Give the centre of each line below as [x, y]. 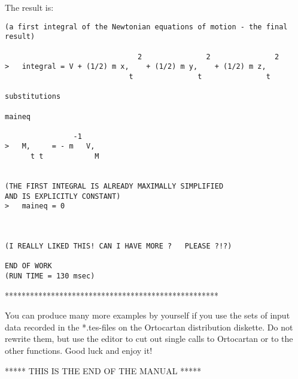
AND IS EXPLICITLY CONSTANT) [63, 196]
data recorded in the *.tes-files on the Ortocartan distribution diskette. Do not [149, 327]
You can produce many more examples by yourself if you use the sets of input [148, 315]
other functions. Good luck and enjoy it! [79, 351]
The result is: [29, 7]
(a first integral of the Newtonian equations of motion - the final [146, 27]
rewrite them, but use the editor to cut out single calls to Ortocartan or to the [149, 339]
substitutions [33, 97]
